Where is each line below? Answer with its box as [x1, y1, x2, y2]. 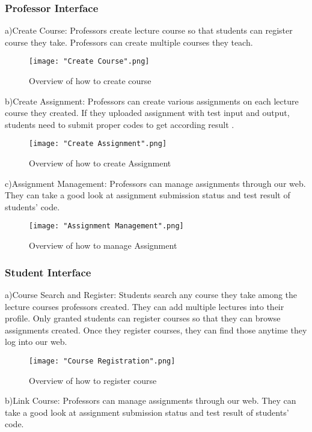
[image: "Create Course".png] [29, 57, 150, 66]
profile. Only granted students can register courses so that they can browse [5, 312, 281, 324]
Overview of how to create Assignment [29, 157, 171, 169]
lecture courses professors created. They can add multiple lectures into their [5, 300, 284, 312]
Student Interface [5, 264, 91, 279]
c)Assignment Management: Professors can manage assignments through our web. [5, 177, 306, 189]
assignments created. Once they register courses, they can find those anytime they [5, 323, 307, 336]
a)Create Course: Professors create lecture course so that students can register [5, 24, 293, 37]
